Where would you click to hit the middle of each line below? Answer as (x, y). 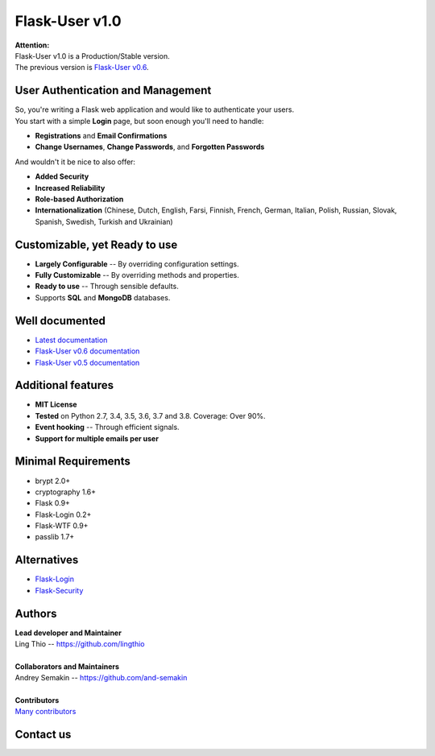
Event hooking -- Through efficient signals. (108, 428)
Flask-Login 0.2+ (63, 514)
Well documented (60, 321)
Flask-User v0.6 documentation (87, 351)
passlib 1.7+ (55, 537)
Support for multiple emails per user (97, 438)
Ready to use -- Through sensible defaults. (107, 287)
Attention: (32, 45)
